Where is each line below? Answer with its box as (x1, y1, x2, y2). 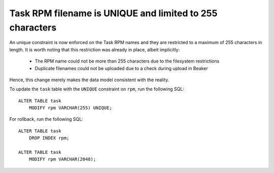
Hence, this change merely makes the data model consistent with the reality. (9, 77, 169, 83)
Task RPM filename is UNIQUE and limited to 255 (9, 8, 218, 19)
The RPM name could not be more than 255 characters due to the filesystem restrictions (35, 58, 220, 64)
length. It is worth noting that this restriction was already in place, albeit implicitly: (9, 46, 180, 53)
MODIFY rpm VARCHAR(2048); (28, 156, 96, 162)
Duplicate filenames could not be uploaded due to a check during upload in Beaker (35, 65, 208, 71)
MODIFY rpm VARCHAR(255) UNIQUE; (28, 105, 113, 111)
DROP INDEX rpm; (28, 135, 70, 141)
